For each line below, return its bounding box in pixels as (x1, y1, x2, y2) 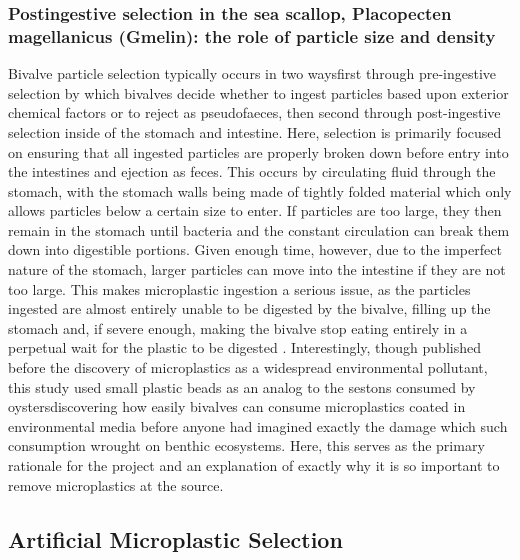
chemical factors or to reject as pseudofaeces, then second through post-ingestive (8, 102, 501, 123)
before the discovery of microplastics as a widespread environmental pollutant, (8, 357, 488, 378)
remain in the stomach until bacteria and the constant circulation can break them (8, 219, 510, 240)
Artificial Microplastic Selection (8, 523, 343, 554)
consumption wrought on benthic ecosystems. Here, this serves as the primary (8, 435, 485, 456)
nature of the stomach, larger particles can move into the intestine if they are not (8, 259, 506, 280)
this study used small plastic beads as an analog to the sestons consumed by (8, 376, 476, 397)
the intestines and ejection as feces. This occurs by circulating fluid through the (8, 161, 496, 182)
